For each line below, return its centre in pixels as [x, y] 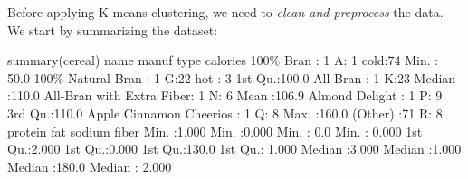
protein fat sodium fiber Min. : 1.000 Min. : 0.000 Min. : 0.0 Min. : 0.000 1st [215, 131]
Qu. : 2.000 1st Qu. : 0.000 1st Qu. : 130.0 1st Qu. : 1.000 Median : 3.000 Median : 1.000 [234, 149]
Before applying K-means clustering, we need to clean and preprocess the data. [225, 12]
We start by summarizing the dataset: [113, 29]
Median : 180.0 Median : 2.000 [90, 166]
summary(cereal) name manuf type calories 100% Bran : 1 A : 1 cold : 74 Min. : [223, 60]
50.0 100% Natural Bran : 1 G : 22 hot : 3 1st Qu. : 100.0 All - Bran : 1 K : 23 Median [232, 77]
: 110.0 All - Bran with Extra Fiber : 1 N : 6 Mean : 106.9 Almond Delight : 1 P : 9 [225, 95]
